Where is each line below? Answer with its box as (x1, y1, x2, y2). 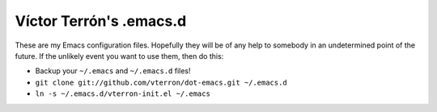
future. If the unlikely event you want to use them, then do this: (15, 51, 224, 60)
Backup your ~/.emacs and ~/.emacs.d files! (35, 66, 191, 76)
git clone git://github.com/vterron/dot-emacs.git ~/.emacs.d (35, 77, 287, 87)
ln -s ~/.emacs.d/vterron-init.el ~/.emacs (35, 89, 210, 98)
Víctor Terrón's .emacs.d (15, 12, 187, 30)
